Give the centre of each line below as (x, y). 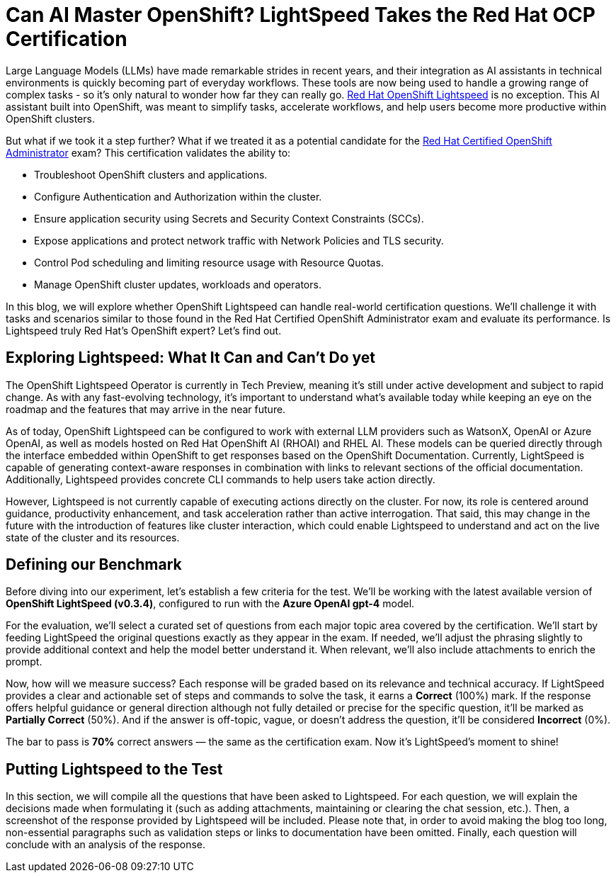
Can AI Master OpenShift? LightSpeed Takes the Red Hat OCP (301, 15)
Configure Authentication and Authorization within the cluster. (178, 196)
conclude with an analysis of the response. (106, 845)
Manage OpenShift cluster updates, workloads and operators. (178, 284)
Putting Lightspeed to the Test (114, 769)
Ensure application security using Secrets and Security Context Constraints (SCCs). (229, 218)
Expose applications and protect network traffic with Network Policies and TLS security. (239, 240)
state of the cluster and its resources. (93, 537)
